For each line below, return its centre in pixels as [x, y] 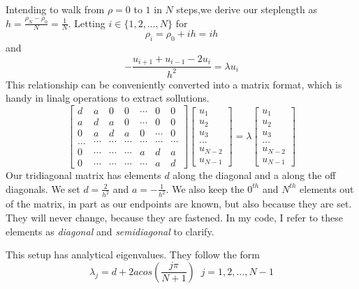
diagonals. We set [43, 188]
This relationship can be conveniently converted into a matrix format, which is [174, 84]
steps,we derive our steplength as [247, 9]
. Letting [87, 23]
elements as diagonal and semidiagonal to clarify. [110, 231]
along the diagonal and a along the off [254, 175]
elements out [327, 188]
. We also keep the [205, 188]
